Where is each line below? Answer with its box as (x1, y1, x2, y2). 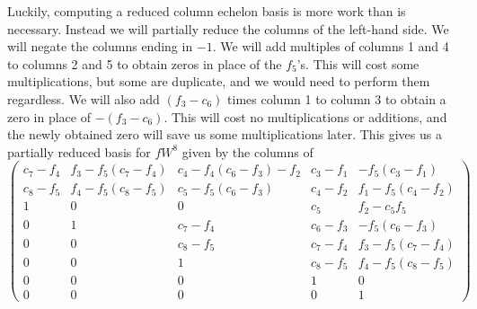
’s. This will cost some (296, 54, 420, 73)
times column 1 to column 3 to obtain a (227, 89, 446, 108)
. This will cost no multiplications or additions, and (163, 107, 447, 126)
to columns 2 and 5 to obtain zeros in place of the (7, 54, 282, 73)
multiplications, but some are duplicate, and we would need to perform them (7, 72, 430, 91)
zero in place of (7, 107, 91, 126)
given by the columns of (181, 142, 314, 161)
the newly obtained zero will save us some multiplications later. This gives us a (7, 125, 442, 144)
